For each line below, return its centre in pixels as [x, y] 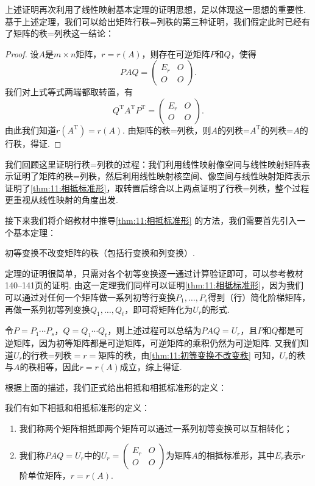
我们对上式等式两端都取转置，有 [69, 92]
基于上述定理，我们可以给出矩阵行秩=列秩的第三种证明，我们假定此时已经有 [157, 21]
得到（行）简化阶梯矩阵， [259, 297]
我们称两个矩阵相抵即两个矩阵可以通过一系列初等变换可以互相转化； [156, 428]
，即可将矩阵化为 [159, 309]
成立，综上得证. [151, 367]
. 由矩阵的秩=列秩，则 [167, 130]
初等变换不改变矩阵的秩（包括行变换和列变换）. [100, 253]
